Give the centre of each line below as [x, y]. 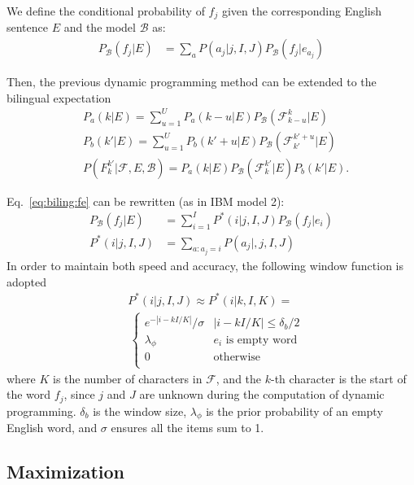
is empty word [261, 340]
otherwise [237, 358]
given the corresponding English [302, 11]
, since [79, 394]
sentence [28, 27]
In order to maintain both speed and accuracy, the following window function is [205, 265]
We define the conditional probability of [106, 11]
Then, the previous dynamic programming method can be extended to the [192, 82]
